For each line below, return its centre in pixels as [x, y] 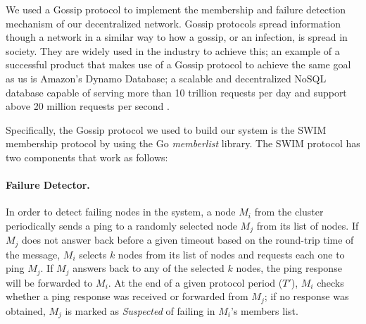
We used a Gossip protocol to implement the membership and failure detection [176, 9]
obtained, [26, 310]
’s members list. [265, 310]
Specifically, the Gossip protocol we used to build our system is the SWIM [166, 129]
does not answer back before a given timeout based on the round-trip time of [188, 240]
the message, [33, 254]
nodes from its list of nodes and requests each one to [231, 254]
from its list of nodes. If [308, 225]
